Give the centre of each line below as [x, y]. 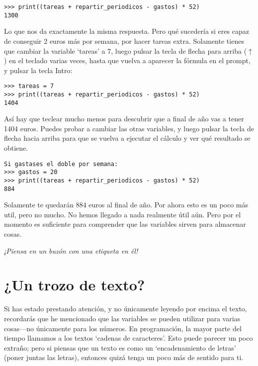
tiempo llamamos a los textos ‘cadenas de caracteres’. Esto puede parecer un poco [129, 338]
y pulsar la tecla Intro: [38, 70]
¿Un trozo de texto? [75, 285]
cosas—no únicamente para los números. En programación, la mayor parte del [123, 328]
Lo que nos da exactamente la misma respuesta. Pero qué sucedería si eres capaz [127, 31]
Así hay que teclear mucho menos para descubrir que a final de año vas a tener [124, 119]
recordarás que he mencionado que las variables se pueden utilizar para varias [122, 318]
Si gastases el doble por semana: [61, 164]
